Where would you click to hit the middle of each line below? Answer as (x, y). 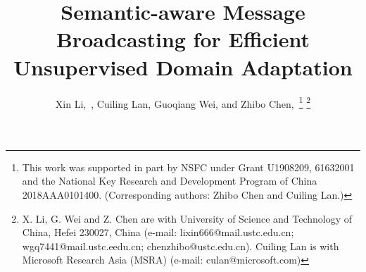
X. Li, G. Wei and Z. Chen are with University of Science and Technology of (187, 218)
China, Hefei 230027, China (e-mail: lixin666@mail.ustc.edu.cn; (158, 232)
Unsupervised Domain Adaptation (183, 67)
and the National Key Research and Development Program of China (170, 181)
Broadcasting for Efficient (183, 39)
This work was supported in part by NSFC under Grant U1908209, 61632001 (188, 167)
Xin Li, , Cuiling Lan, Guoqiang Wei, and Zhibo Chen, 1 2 (183, 102)
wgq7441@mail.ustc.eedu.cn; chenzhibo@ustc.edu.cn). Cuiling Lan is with (181, 246)
